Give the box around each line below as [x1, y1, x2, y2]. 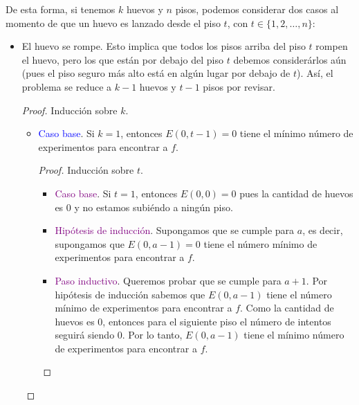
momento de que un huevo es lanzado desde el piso [6, 15, 221, 30]
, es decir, [302, 223, 343, 237]
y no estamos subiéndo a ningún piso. [74, 199, 233, 214]
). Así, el [296, 66, 333, 80]
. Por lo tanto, [122, 327, 183, 342]
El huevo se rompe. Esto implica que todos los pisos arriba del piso [21, 39, 306, 53]
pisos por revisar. [203, 79, 275, 93]
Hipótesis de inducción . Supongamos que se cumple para [55, 223, 295, 237]
